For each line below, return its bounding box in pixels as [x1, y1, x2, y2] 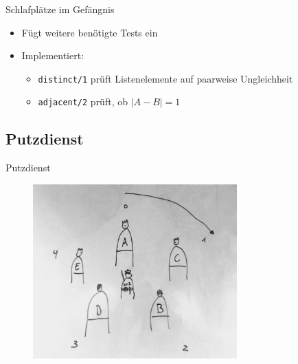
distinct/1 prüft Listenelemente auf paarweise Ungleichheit [38, 71, 293, 85]
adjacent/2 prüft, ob [38, 94, 128, 109]
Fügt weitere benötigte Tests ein [21, 25, 158, 39]
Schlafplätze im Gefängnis [5, 2, 115, 16]
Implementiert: [21, 48, 84, 63]
